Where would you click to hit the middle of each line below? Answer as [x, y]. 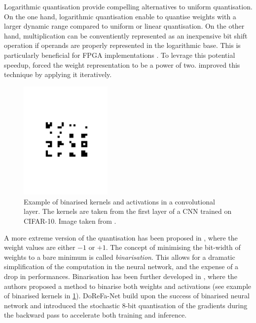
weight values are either [40, 247]
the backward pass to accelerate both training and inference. [95, 315]
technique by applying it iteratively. [58, 74]
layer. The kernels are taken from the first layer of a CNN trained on [128, 211]
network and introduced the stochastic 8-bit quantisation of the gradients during [126, 305]
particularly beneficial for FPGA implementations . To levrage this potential [120, 55]
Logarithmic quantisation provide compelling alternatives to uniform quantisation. [128, 6]
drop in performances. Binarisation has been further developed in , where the [121, 276]
